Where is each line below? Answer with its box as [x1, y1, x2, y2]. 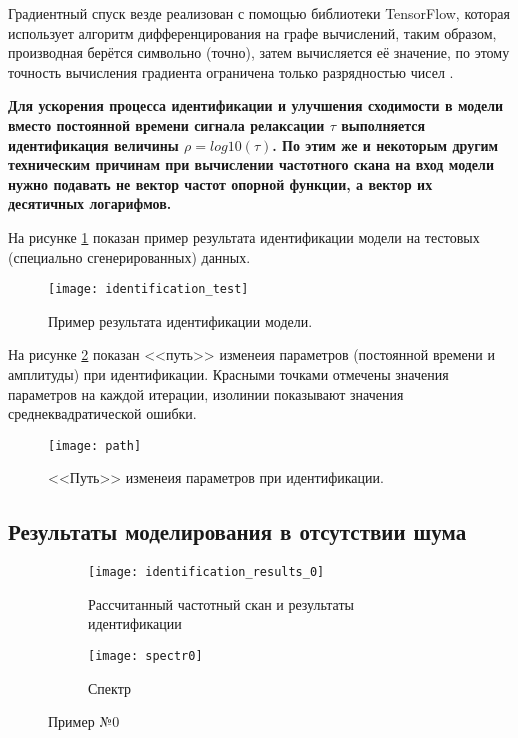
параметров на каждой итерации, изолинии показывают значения [8, 383, 404, 404]
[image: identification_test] [48, 282, 249, 297]
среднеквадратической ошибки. [8, 403, 197, 424]
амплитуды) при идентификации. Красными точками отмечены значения [8, 363, 449, 384]
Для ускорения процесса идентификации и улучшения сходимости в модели [8, 95, 504, 116]
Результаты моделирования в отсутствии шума [8, 516, 467, 547]
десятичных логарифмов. [8, 193, 172, 214]
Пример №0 [48, 711, 120, 732]
